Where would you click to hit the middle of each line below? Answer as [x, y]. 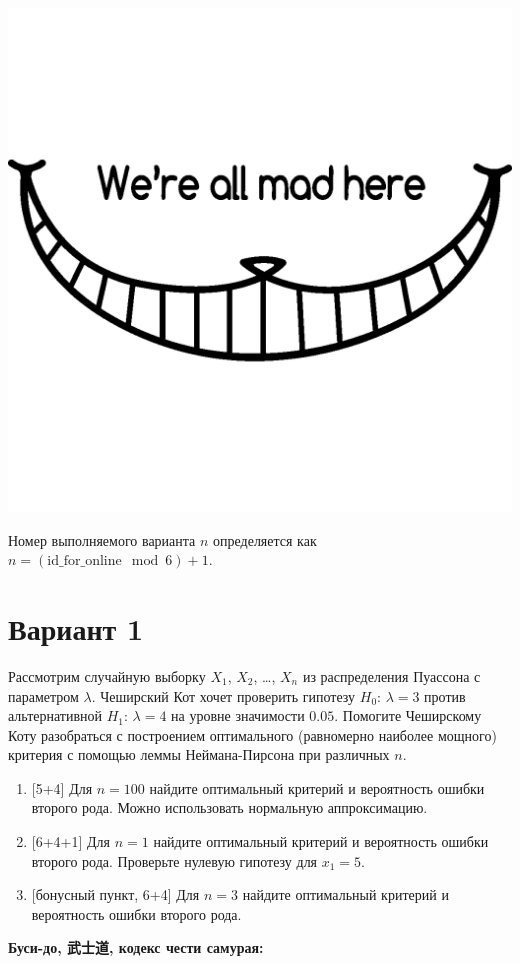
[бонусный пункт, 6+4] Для [115, 894]
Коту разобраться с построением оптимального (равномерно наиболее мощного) [252, 734]
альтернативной [55, 715]
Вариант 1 [76, 627]
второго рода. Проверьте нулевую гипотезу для [174, 860]
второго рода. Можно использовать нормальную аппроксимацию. [229, 807]
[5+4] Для [62, 787]
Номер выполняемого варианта [102, 539]
